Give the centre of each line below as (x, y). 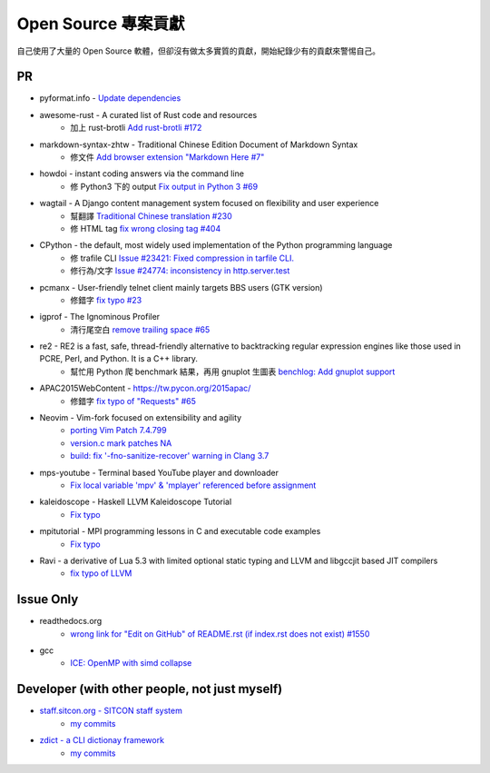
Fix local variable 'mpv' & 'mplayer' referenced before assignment (193, 485)
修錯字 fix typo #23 (106, 300)
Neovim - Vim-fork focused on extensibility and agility (141, 418)
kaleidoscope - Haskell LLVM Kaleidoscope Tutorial (136, 502)
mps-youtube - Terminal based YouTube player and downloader (159, 472)
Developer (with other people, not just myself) (150, 689)
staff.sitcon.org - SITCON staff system (111, 711)
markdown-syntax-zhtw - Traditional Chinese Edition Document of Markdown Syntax (199, 144)
